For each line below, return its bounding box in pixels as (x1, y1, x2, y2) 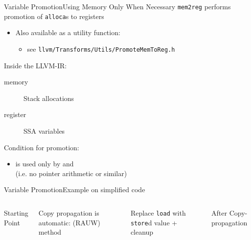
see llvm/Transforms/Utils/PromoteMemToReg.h (27, 43, 175, 54)
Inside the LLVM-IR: (4, 60, 67, 70)
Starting (4, 207, 28, 218)
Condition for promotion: (4, 142, 79, 152)
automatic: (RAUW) (38, 217, 101, 227)
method (38, 227, 62, 237)
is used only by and (15, 159, 74, 169)
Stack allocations (23, 93, 74, 103)
